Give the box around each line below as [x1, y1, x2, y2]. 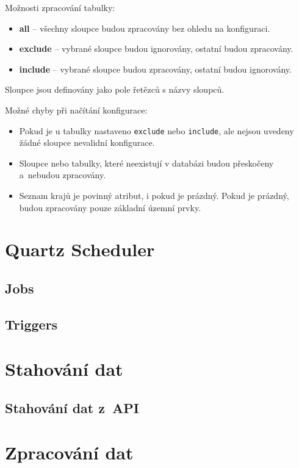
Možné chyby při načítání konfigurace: [5, 103, 148, 116]
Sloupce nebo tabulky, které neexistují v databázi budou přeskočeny [19, 156, 274, 169]
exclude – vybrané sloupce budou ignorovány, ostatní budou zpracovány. [19, 42, 294, 55]
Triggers [5, 314, 58, 333]
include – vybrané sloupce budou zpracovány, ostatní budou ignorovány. [19, 62, 292, 75]
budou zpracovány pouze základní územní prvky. [19, 201, 201, 214]
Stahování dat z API [5, 398, 139, 417]
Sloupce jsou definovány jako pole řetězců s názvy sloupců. [5, 83, 225, 96]
